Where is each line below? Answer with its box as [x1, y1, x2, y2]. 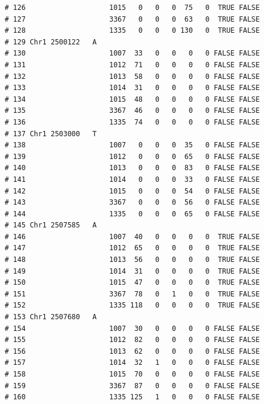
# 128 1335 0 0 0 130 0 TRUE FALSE [5, 26, 260, 35]
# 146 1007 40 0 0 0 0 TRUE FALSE [5, 232, 260, 241]
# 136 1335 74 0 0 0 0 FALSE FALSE [5, 118, 260, 126]
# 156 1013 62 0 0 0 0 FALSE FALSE [5, 347, 260, 355]
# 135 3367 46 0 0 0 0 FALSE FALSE [5, 106, 260, 115]
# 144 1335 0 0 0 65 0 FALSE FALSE [5, 209, 260, 218]
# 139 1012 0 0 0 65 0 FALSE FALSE [5, 152, 260, 161]
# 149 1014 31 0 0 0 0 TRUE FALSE [5, 267, 260, 275]
